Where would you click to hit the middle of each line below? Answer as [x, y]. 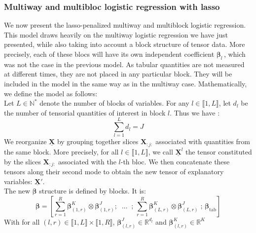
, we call [161, 151]
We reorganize [25, 141]
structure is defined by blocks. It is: [92, 191]
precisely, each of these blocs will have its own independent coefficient [109, 54]
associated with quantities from [203, 141]
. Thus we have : [195, 112]
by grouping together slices [98, 141]
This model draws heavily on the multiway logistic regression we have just [116, 34]
